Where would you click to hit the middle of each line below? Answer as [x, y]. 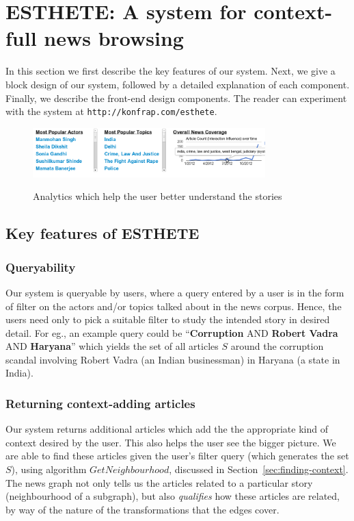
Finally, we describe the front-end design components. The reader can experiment [176, 98]
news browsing [114, 38]
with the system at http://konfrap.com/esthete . [111, 111]
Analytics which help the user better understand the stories [158, 196]
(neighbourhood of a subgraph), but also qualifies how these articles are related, [173, 496]
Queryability [41, 267]
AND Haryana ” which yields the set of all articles [112, 346]
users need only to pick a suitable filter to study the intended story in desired [168, 319]
